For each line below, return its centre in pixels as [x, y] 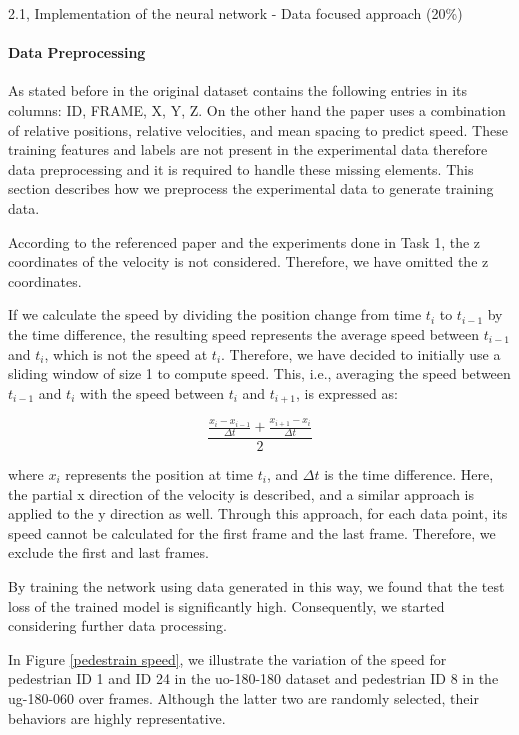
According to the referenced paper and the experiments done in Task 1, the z [244, 241]
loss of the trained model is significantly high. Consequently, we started [226, 605]
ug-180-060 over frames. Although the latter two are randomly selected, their [243, 697]
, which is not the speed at [126, 353]
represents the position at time [159, 473]
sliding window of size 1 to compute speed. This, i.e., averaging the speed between [259, 373]
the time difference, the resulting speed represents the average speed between [244, 333]
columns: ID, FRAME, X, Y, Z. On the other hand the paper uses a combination [257, 109]
